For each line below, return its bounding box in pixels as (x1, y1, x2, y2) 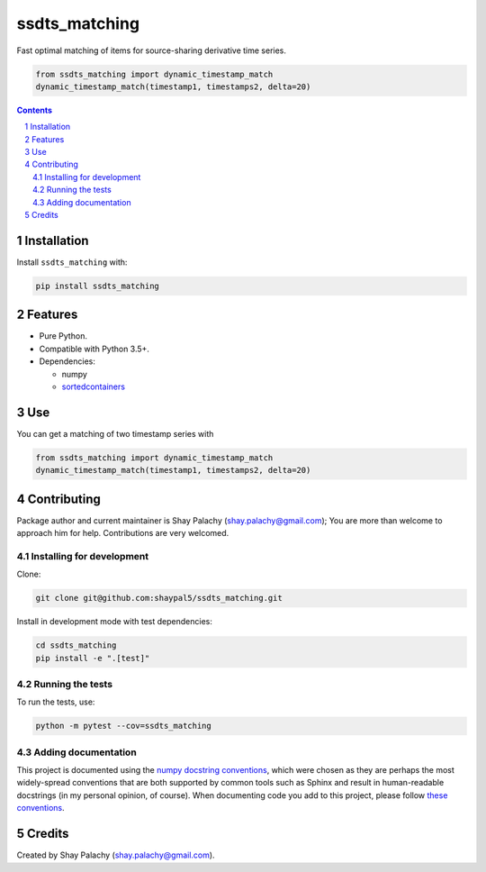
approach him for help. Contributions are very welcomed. (16, 528, 229, 539)
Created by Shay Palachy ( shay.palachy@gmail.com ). (16, 849, 215, 860)
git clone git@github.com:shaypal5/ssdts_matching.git (35, 593, 283, 604)
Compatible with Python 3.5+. (39, 343, 150, 354)
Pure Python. (39, 331, 87, 341)
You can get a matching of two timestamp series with (16, 428, 214, 439)
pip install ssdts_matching (35, 280, 159, 291)
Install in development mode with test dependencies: (16, 616, 213, 627)
